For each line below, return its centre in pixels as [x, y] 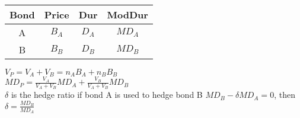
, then [285, 95]
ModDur [127, 15]
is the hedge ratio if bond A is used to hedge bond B [107, 95]
